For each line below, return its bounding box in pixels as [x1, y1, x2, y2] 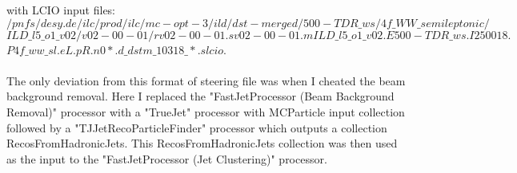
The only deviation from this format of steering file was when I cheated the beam [6, 72, 406, 88]
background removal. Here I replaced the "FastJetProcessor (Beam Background [6, 88, 395, 104]
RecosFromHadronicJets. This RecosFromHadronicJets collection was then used [6, 135, 398, 151]
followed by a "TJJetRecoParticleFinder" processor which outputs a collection [6, 119, 387, 136]
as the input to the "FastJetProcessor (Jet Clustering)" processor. [6, 150, 327, 167]
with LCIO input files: [6, 2, 116, 18]
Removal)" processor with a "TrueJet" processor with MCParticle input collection [6, 103, 405, 120]
